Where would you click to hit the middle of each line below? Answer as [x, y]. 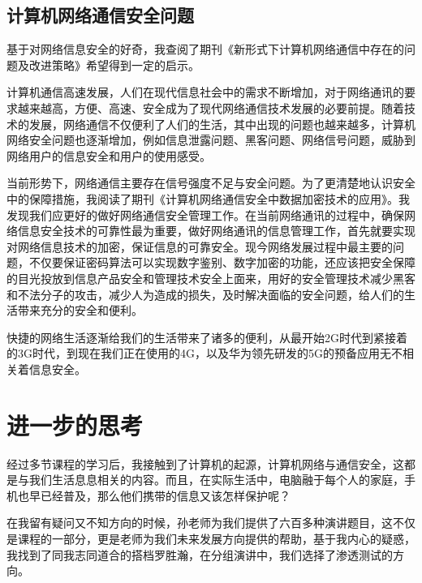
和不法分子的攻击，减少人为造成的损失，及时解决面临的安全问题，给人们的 [205, 294]
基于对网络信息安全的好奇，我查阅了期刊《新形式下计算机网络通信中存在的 [205, 49]
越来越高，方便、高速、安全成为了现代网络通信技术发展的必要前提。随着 [211, 107]
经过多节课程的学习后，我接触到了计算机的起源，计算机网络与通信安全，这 [205, 463]
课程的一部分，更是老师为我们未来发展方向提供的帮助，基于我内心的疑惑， [216, 538]
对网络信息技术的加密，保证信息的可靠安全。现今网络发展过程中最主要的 [200, 246]
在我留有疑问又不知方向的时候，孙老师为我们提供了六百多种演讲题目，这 [200, 523]
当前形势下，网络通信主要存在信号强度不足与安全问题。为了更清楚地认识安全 [211, 183]
